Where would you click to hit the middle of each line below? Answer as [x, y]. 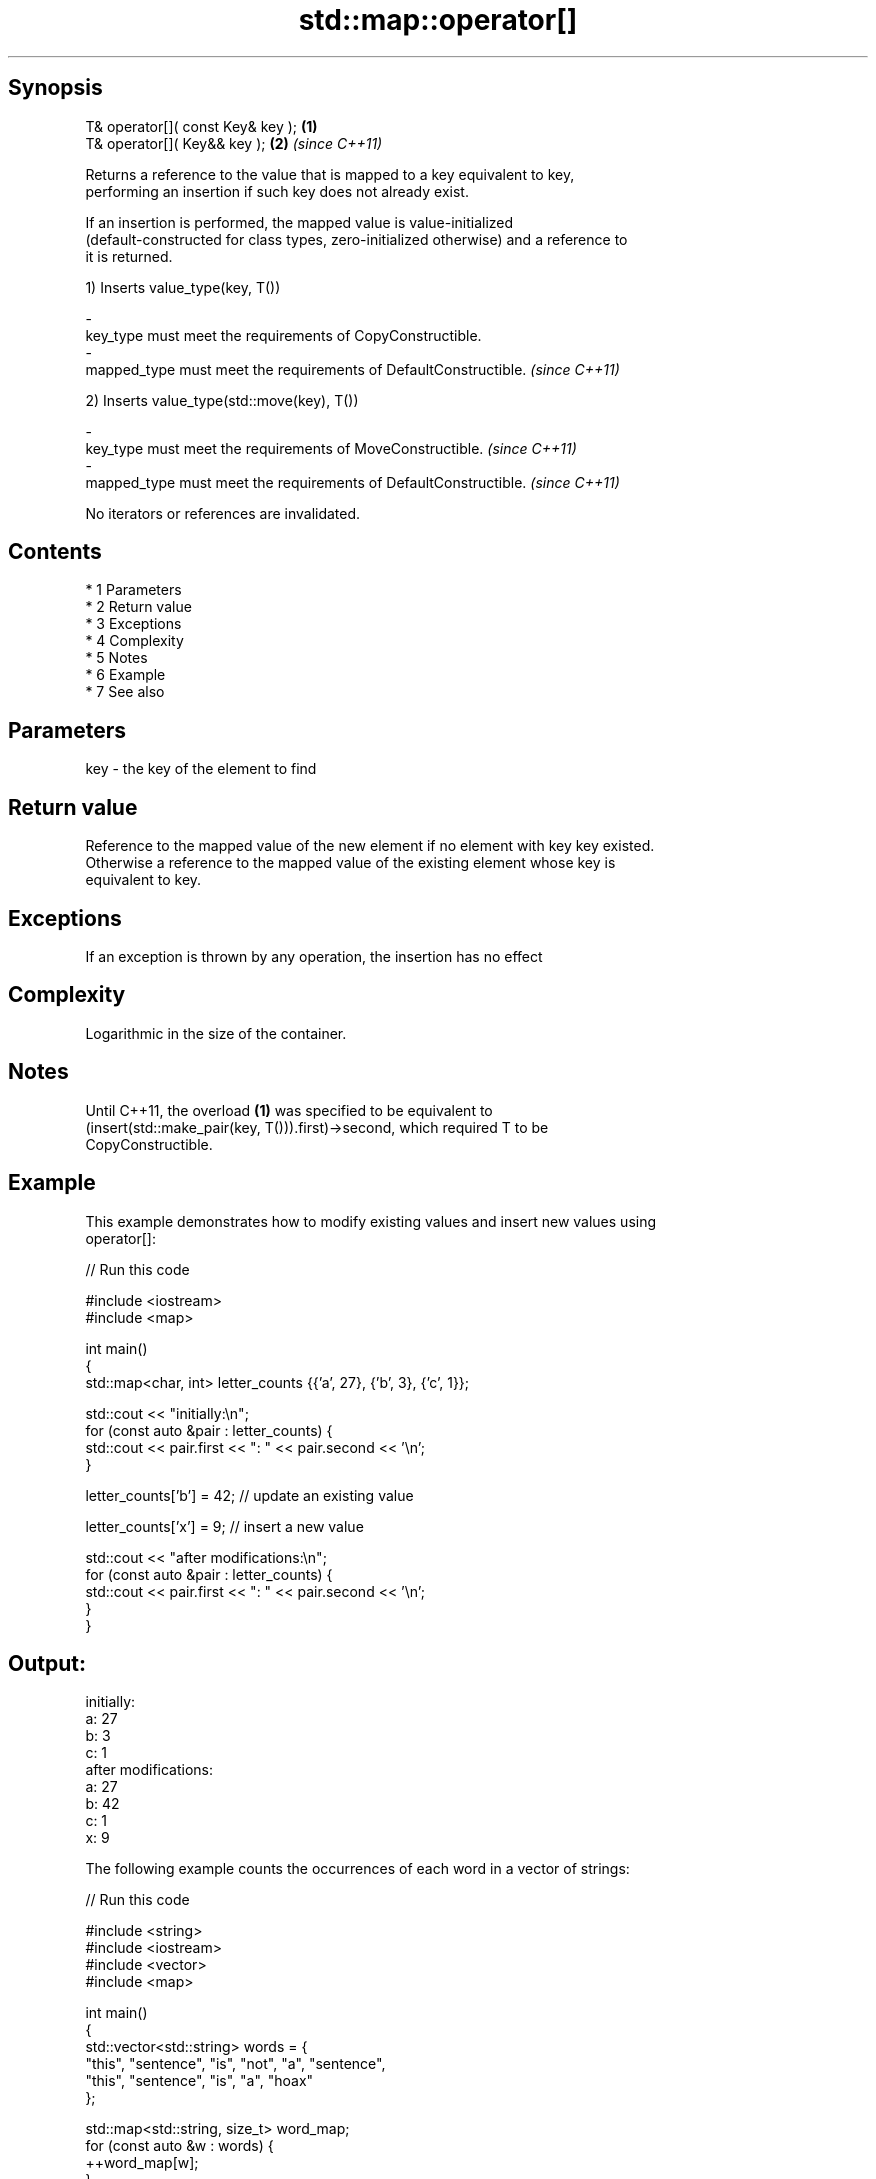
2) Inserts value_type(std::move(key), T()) [222, 400]
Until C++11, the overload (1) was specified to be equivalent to [289, 1110]
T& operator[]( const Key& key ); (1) [201, 126]
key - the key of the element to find [201, 769]
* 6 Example [125, 675]
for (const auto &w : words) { [179, 2146]
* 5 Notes [116, 658]
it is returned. [129, 256]
